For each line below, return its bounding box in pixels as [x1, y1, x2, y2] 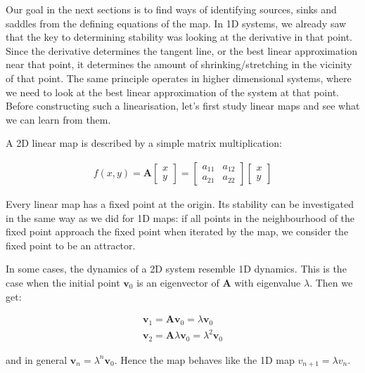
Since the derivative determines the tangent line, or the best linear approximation [6, 43, 358, 58]
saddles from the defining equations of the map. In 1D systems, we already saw [6, 15, 347, 30]
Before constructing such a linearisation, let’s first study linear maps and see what [6, 98, 360, 113]
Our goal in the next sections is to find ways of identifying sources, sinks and [6, 2, 337, 16]
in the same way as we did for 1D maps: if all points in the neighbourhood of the [6, 210, 355, 225]
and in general [6, 352, 68, 367]
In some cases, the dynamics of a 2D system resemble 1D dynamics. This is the [6, 261, 347, 276]
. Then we [309, 275, 353, 289]
